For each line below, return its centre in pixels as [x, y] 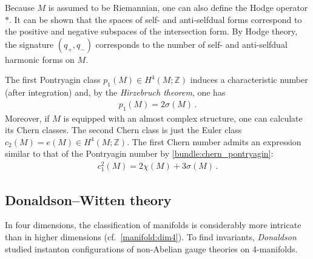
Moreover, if [27, 118]
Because [20, 7]
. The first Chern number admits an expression [214, 141]
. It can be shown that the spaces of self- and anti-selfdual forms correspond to [156, 19]
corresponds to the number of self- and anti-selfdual [191, 44]
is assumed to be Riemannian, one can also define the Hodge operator [178, 7]
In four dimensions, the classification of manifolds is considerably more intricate [153, 225]
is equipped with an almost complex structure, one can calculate [183, 118]
